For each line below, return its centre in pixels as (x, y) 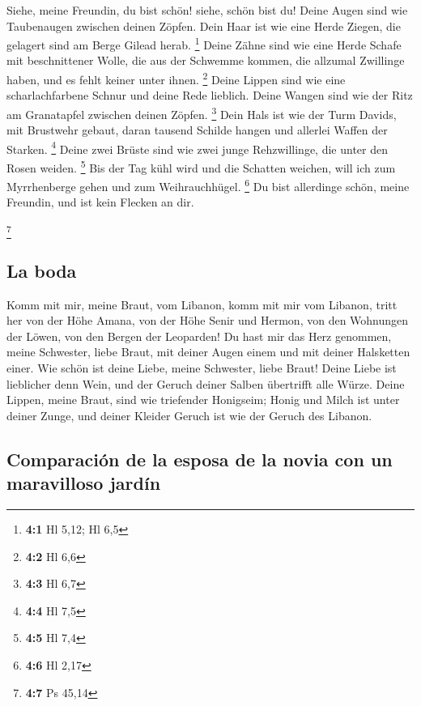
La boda (42, 270)
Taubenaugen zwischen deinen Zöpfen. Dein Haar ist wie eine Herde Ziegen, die (204, 26)
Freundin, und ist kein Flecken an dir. (100, 202)
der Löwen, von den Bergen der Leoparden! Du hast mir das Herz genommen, (199, 336)
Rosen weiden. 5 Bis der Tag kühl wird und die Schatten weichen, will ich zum (201, 166)
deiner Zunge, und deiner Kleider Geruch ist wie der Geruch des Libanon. (189, 415)
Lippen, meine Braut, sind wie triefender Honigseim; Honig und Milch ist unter (203, 400)
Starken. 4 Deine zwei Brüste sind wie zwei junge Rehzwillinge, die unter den (198, 147)
